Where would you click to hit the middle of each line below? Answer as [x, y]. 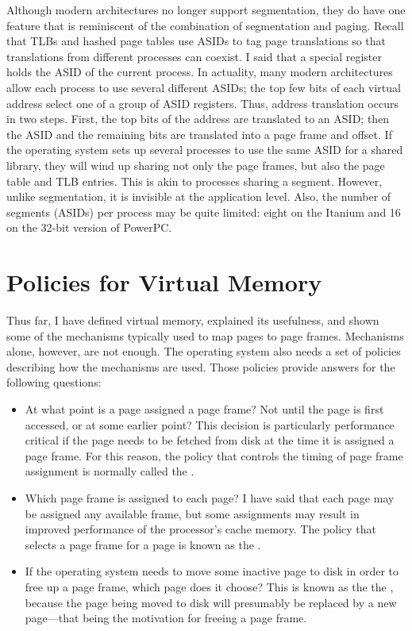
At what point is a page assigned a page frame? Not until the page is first [204, 409]
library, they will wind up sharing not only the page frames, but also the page [196, 165]
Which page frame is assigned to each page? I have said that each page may [210, 497]
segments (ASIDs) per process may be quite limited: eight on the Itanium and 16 [204, 212]
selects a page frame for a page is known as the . [143, 544]
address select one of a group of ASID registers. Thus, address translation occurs [202, 103]
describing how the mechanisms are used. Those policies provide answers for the [201, 366]
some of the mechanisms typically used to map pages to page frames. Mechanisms [205, 335]
